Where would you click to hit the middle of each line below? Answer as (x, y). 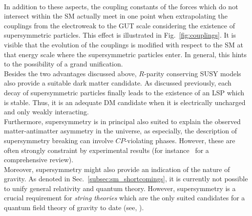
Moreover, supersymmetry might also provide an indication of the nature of (117, 169)
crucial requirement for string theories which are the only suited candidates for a (125, 198)
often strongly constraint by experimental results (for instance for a (106, 150)
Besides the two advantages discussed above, (70, 73)
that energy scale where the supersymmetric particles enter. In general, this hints (125, 54)
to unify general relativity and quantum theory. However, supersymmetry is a (120, 188)
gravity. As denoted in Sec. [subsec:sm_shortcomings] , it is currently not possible (126, 179)
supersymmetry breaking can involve (59, 140)
